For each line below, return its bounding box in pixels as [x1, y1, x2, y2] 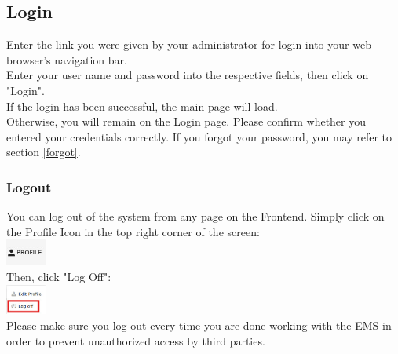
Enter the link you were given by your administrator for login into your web [6, 36, 371, 53]
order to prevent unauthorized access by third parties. [6, 332, 265, 349]
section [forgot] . [6, 144, 81, 160]
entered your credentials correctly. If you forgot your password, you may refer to [6, 128, 393, 144]
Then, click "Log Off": [6, 268, 111, 285]
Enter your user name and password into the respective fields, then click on [6, 67, 369, 83]
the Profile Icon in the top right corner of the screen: [6, 223, 260, 239]
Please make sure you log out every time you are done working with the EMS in [6, 317, 392, 334]
